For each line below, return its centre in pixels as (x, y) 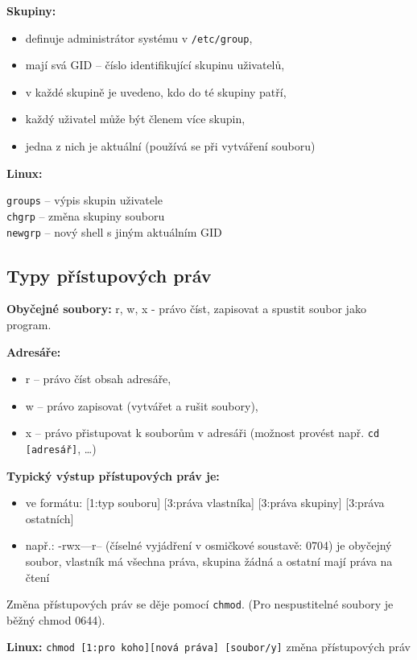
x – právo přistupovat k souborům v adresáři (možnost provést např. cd (202, 433)
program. (29, 324)
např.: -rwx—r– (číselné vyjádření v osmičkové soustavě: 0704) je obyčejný (208, 545)
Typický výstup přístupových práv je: (113, 475)
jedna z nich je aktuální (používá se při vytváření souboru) (170, 146)
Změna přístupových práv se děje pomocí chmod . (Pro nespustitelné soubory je (200, 604)
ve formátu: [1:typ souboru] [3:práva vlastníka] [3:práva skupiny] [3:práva (205, 503)
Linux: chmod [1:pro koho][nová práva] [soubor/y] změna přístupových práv (208, 647)
